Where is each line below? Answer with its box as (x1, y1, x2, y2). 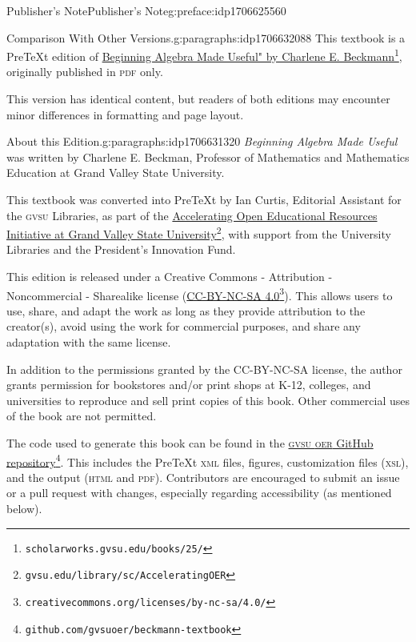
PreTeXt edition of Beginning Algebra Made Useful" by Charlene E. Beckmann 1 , (6, 46, 402, 64)
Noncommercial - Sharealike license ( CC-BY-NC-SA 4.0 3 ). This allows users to (6, 284, 393, 303)
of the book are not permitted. (6, 407, 157, 424)
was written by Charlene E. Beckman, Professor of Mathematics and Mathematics (6, 148, 410, 165)
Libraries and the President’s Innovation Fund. (6, 241, 236, 258)
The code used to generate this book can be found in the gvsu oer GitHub (6, 435, 374, 451)
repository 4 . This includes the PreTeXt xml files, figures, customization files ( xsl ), (6, 451, 409, 470)
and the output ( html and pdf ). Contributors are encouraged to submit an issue (6, 468, 400, 485)
